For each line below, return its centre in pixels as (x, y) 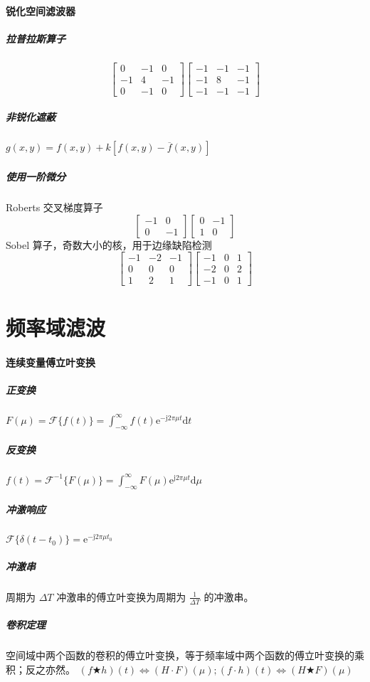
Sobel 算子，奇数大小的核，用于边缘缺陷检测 (109, 244)
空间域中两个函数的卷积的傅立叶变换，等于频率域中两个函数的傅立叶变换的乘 (185, 655)
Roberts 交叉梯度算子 (54, 207)
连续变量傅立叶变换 (51, 362)
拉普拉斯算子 (36, 38)
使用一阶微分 (36, 176)
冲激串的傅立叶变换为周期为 (121, 596)
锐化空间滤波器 (41, 10)
